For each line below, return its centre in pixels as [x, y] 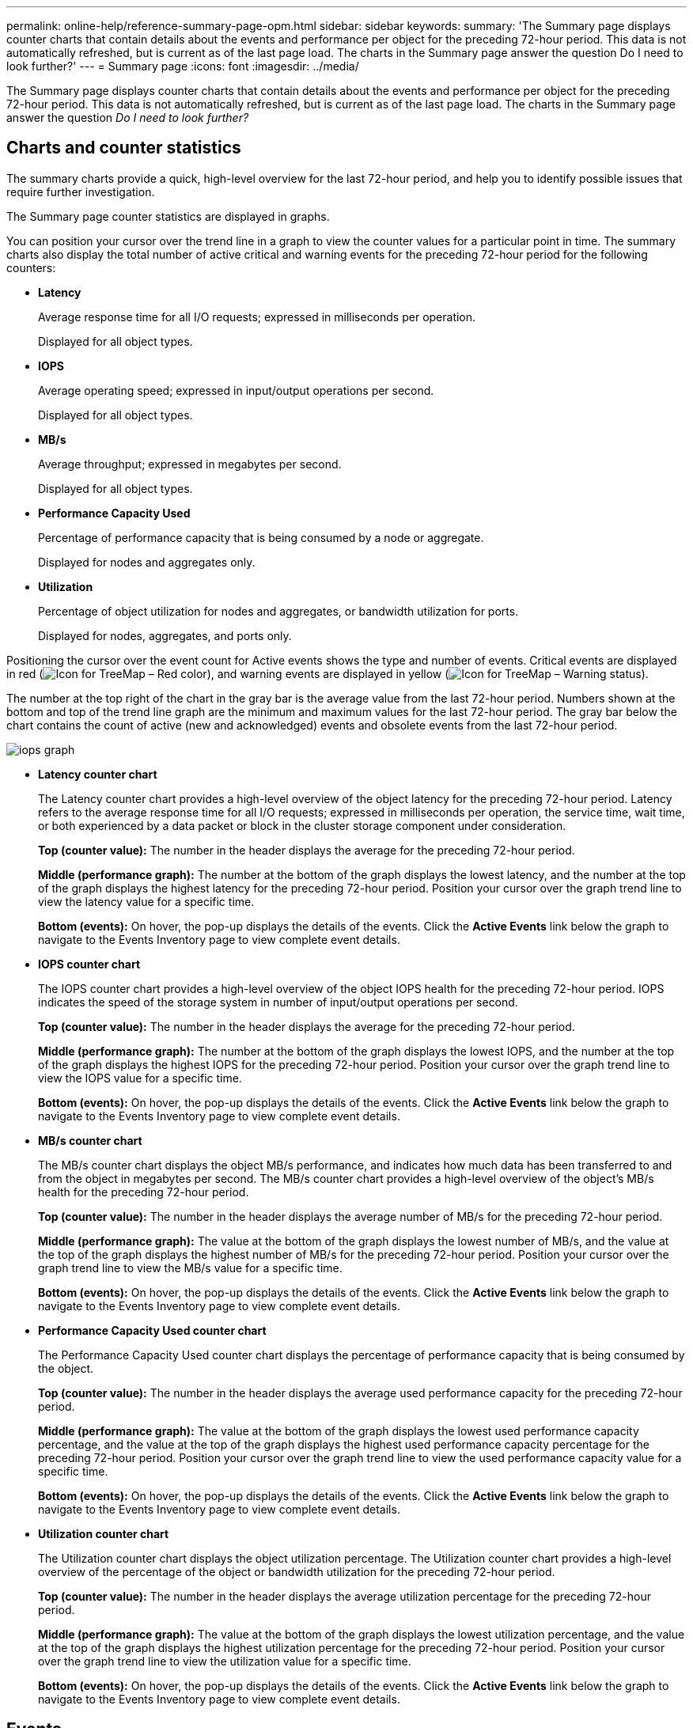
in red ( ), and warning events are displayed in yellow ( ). [328, 673]
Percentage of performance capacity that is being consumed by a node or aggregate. [261, 537]
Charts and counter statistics [124, 148]
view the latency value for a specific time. [146, 901]
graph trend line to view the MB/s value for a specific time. [190, 1268]
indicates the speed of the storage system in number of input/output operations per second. [278, 1002]
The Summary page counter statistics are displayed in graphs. [168, 216]
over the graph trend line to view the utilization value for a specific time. [225, 1661]
